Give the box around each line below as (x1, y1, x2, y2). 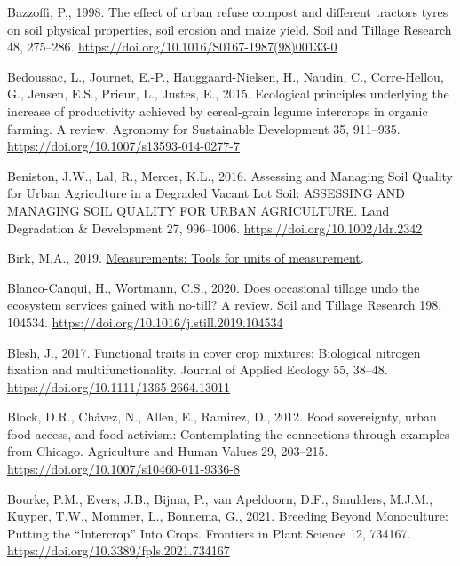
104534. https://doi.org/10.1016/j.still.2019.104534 (7, 312, 283, 331)
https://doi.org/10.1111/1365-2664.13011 (7, 377, 230, 396)
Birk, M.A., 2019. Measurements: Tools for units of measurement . (7, 248, 364, 267)
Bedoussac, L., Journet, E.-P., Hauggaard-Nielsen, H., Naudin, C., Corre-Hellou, (7, 67, 444, 85)
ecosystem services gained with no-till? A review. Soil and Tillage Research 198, (7, 295, 442, 314)
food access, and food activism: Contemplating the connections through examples (7, 424, 450, 443)
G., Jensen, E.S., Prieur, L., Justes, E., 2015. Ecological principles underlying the (7, 84, 449, 103)
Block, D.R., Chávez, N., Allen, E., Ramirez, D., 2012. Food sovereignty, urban (7, 407, 437, 426)
